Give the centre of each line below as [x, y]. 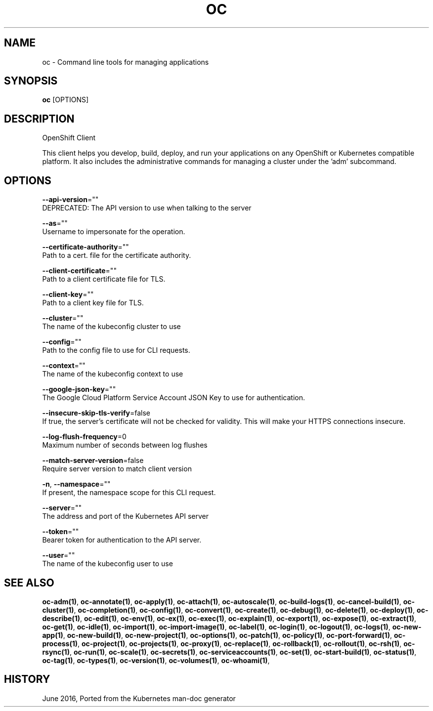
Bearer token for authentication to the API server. [122, 540]
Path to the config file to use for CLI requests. [116, 350]
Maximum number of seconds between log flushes [125, 445]
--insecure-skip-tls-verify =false [96, 413]
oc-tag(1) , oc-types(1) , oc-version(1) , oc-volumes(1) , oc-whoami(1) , [156, 660]
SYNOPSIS [31, 81]
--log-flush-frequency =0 [84, 437]
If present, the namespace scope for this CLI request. [129, 493]
